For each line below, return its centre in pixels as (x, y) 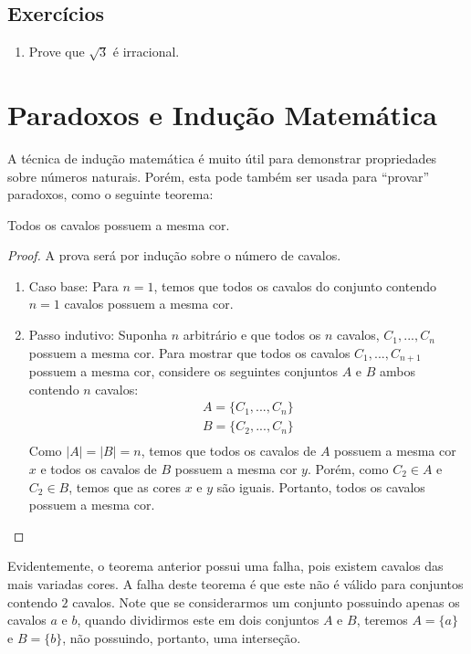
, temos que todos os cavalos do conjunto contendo (295, 285)
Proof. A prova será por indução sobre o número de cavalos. (174, 255)
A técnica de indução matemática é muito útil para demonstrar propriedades (222, 158)
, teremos (382, 620)
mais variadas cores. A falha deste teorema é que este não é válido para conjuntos (235, 583)
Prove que (57, 52)
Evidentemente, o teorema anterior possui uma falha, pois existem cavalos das (225, 566)
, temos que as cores (125, 486)
